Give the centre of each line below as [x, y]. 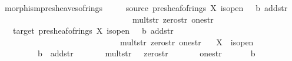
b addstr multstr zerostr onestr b [146, 53]
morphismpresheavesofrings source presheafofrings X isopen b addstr [146, 8]
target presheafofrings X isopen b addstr [93, 31]
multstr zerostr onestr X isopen [187, 42]
